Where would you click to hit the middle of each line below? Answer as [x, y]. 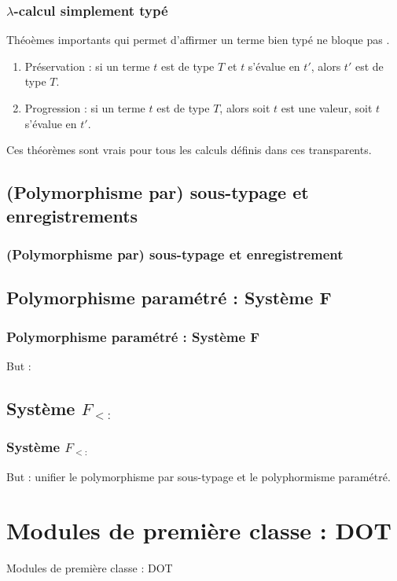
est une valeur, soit [327, 108]
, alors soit [245, 108]
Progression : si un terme [85, 108]
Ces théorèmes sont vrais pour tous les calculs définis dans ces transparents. [189, 150]
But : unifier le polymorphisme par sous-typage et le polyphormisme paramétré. [198, 476]
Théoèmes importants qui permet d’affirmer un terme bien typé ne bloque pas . [198, 40]
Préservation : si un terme [87, 66]
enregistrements [72, 215]
